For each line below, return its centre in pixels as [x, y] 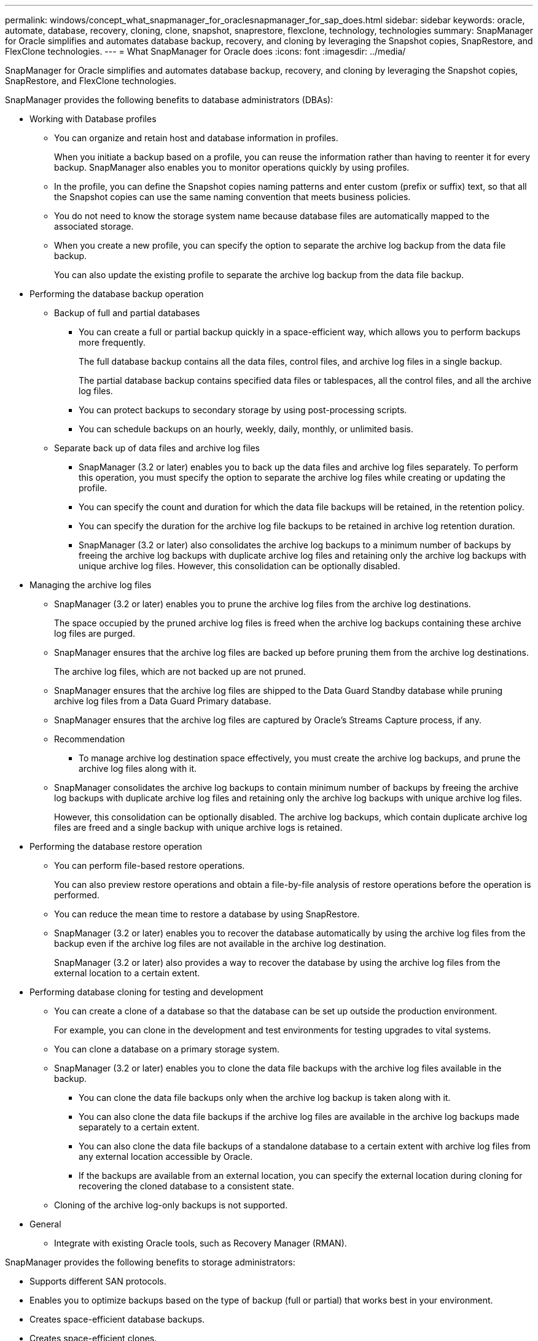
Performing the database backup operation [117, 294]
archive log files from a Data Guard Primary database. [163, 701]
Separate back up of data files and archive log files [157, 448]
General [45, 1224]
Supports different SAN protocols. [98, 1281]
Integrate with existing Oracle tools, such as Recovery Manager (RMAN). [201, 1243]
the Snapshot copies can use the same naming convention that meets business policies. [232, 197]
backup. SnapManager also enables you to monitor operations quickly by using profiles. [232, 167]
